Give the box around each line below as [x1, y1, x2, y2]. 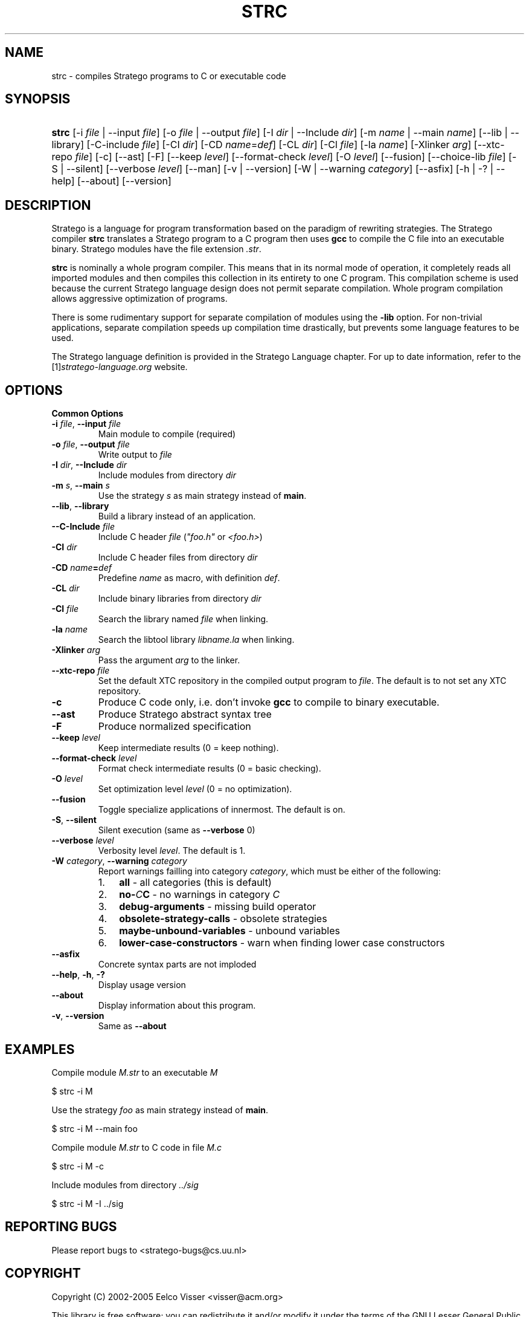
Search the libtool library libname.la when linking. [98, 634, 295, 645]
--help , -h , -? [51, 969, 105, 980]
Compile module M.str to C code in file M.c [51, 1142, 222, 1153]
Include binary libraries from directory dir [98, 593, 261, 604]
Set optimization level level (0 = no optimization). [98, 784, 292, 795]
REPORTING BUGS [5, 1219, 117, 1235]
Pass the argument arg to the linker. [98, 655, 240, 666]
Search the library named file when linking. [98, 614, 269, 625]
